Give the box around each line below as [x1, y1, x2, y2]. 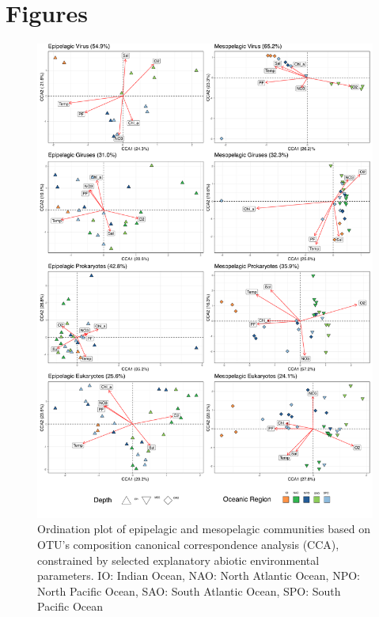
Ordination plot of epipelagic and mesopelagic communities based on [37, 520, 371, 537]
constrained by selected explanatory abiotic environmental [37, 551, 320, 568]
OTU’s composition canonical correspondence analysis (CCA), [37, 536, 339, 552]
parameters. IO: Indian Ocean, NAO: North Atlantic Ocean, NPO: [37, 567, 360, 584]
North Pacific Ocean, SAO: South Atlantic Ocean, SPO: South [37, 582, 341, 599]
